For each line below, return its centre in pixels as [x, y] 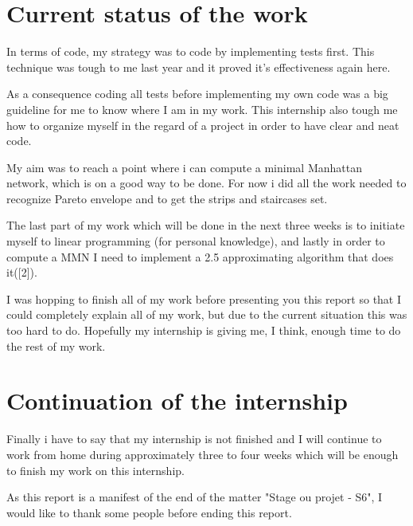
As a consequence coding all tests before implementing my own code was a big [197, 94]
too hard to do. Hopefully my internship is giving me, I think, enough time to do [204, 330]
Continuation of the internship [177, 400]
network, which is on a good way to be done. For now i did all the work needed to [206, 183]
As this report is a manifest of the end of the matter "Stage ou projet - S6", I [195, 497]
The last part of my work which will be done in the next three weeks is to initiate [206, 225]
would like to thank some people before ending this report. [149, 512]
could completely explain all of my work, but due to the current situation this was [207, 314]
